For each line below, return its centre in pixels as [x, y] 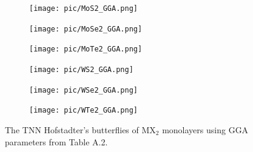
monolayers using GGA [205, 129]
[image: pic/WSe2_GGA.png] [83, 90]
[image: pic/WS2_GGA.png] [81, 69]
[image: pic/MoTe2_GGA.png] [86, 49]
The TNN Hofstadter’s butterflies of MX [80, 129]
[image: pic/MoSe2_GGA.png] [86, 29]
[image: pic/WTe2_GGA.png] [83, 111]
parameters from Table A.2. [56, 141]
